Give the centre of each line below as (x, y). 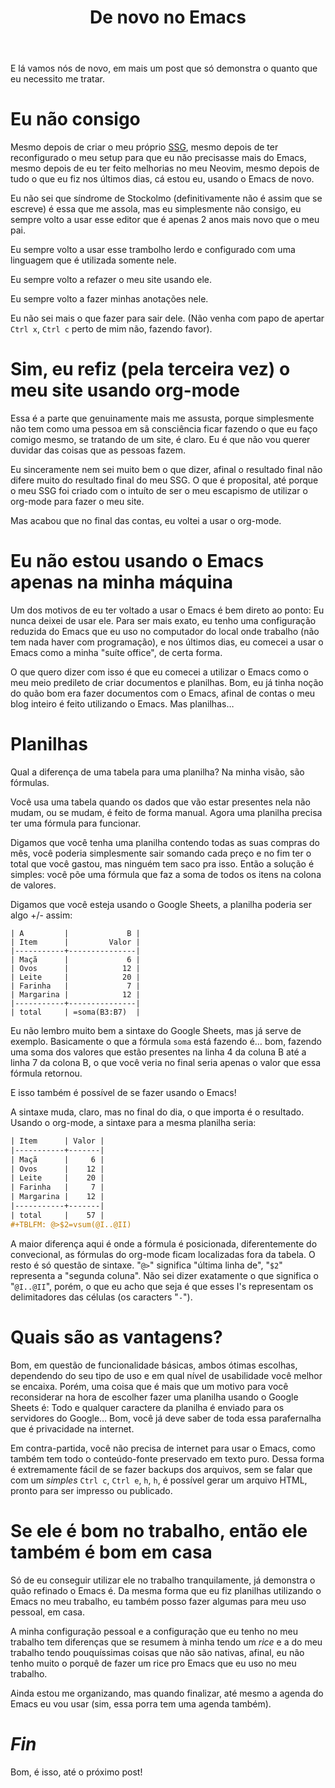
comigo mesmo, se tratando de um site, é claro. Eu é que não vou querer (160, 440)
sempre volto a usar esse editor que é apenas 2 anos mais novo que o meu (165, 220)
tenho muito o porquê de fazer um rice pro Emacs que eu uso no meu (153, 1663)
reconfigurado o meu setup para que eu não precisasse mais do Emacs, (158, 158)
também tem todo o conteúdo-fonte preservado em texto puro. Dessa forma (167, 1458)
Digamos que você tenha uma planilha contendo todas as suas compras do (165, 842)
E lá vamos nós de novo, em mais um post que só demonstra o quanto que (164, 68)
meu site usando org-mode (125, 390)
